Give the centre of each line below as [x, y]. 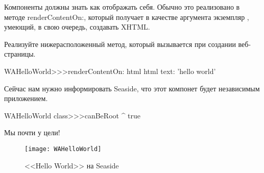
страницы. [20, 54]
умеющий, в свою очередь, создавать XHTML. [77, 27]
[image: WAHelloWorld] [63, 149]
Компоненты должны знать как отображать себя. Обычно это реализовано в [122, 7]
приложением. [26, 98]
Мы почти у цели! [32, 132]
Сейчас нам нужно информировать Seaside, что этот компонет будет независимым [132, 88]
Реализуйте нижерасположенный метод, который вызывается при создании [120, 44]
